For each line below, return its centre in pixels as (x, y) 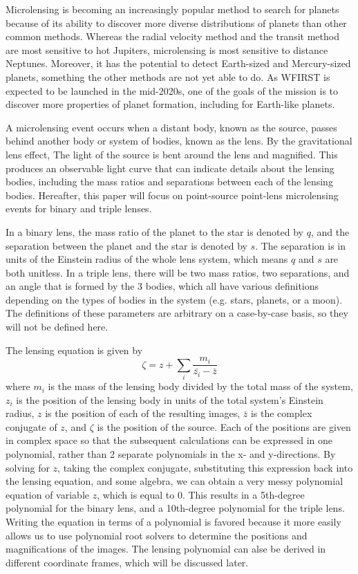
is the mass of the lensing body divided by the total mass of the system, (200, 386)
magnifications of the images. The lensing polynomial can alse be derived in (166, 549)
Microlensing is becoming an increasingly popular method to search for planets (172, 9)
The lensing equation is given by (74, 350)
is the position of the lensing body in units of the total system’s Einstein (170, 399)
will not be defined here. (57, 327)
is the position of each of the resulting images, (143, 413)
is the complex (281, 413)
